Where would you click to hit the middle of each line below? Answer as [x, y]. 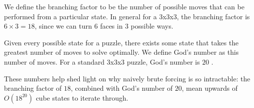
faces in [111, 26]
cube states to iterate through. [82, 97]
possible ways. [152, 26]
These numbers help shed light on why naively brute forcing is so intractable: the [127, 78]
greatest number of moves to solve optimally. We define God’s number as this [121, 52]
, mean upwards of [210, 88]
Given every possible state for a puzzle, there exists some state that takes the [121, 42]
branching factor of [33, 88]
